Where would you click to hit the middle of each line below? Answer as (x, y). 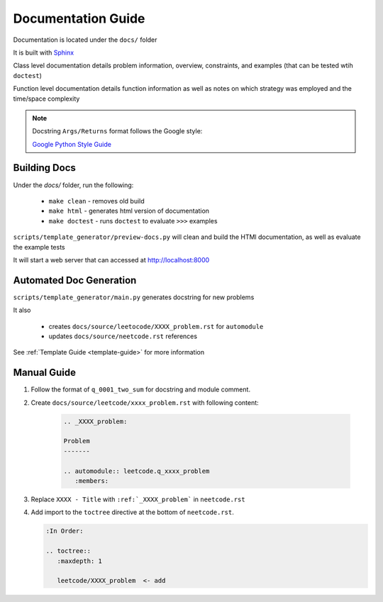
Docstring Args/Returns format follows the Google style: (117, 131)
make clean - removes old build (96, 201)
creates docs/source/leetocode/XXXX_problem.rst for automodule (156, 326)
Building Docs (44, 168)
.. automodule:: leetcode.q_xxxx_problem (137, 471)
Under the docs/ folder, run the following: (73, 185)
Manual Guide (45, 373)
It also (22, 310)
